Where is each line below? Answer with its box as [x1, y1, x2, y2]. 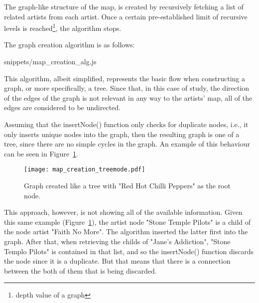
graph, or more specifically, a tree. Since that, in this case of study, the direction [4, 83, 250, 93]
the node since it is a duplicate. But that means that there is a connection [4, 256, 231, 266]
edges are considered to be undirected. [4, 102, 121, 113]
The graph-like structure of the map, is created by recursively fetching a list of [4, 1, 244, 11]
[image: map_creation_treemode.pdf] [24, 166, 145, 173]
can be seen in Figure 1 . [4, 148, 78, 158]
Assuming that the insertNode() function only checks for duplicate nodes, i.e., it [4, 119, 249, 129]
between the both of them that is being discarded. [4, 265, 157, 276]
